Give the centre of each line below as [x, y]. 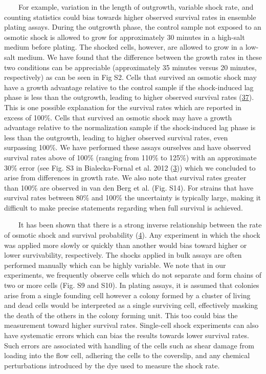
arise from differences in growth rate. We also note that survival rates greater [125, 178]
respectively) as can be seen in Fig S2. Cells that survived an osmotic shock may [130, 77]
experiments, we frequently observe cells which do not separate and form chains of [133, 275]
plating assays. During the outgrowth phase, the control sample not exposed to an [133, 27]
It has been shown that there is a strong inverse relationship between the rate [140, 225]
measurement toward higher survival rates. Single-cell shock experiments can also [131, 325]
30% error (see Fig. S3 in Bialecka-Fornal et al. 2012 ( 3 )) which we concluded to [130, 167]
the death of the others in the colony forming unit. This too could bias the [121, 315]
